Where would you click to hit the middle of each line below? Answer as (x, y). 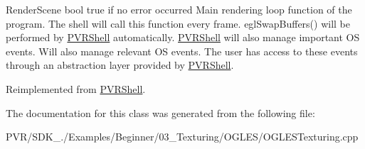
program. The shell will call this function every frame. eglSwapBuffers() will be (178, 23)
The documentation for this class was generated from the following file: (160, 112)
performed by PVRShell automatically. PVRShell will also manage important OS (183, 37)
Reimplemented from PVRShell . (76, 88)
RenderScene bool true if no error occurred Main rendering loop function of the (179, 9)
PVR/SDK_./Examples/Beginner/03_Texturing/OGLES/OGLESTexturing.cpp (182, 137)
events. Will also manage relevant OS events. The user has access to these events (182, 51)
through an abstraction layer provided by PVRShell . (120, 65)
